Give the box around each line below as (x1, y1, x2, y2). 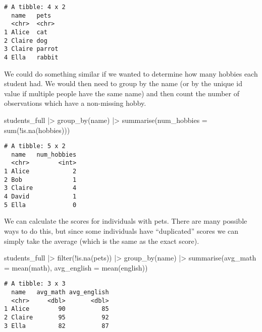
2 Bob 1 (4, 176, 77, 183)
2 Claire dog (4, 37, 47, 44)
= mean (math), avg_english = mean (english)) (4, 262, 148, 273)
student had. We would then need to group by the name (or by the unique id (4, 78, 242, 89)
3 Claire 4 (4, 184, 77, 192)
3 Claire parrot (4, 45, 59, 53)
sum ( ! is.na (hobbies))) (4, 124, 70, 135)
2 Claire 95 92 (4, 314, 109, 321)
